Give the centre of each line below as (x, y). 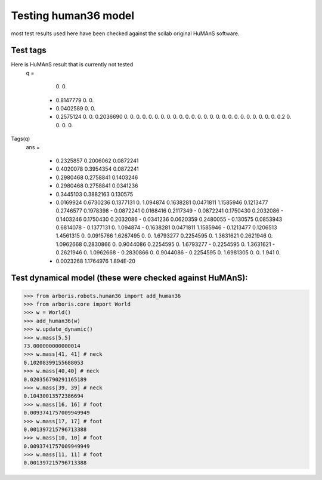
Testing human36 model (73, 16)
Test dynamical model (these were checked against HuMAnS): (129, 278)
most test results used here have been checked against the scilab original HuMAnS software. (125, 33)
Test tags (29, 50)
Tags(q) (21, 139)
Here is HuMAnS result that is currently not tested (72, 64)
